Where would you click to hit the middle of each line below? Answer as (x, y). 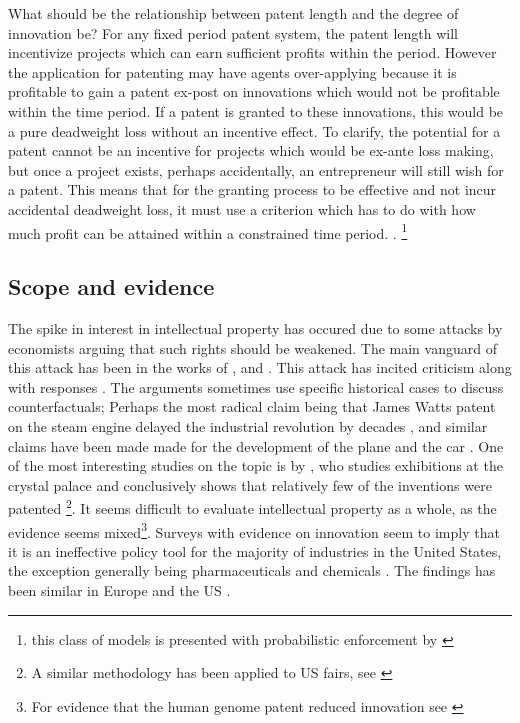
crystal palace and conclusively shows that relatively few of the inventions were (250, 484)
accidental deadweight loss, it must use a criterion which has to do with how (242, 208)
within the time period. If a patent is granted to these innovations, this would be (256, 110)
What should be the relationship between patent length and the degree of (233, 13)
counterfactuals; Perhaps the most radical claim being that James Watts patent (252, 406)
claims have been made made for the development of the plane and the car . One (256, 445)
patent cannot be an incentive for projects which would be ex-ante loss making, (251, 150)
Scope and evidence (111, 286)
